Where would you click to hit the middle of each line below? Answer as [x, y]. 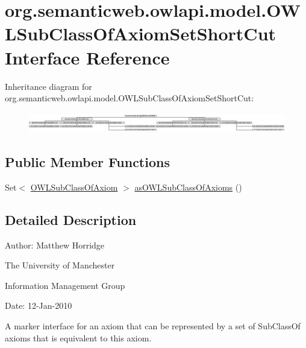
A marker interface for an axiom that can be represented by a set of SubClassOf [153, 325]
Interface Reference [87, 57]
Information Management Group [65, 285]
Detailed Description [71, 219]
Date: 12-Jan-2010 [39, 305]
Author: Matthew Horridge [55, 245]
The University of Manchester [60, 265]
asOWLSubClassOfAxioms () [188, 187]
